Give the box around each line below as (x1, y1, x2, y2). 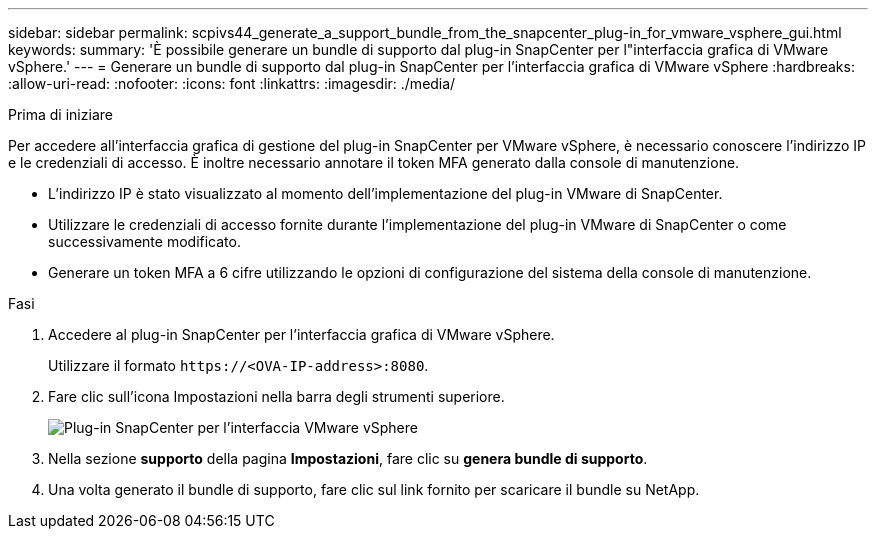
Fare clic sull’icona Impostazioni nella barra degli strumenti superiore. (48, 388, 505, 405)
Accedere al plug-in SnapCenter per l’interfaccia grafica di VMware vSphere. (48, 326, 555, 343)
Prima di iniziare (8, 106, 113, 123)
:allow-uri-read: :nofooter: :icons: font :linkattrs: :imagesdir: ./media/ (8, 75, 456, 92)
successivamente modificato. (48, 233, 241, 250)
